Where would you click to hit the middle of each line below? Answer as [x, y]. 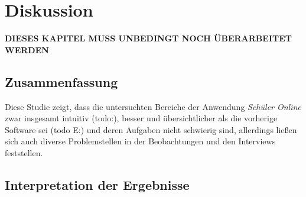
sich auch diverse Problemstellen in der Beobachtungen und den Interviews [140, 141]
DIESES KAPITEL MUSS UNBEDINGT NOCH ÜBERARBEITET [148, 38]
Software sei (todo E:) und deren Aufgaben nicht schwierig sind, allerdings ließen [151, 129]
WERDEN [27, 49]
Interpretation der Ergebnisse [97, 184]
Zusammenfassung [61, 81]
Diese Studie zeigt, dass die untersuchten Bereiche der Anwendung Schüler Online [153, 106]
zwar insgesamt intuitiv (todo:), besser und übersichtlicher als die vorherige [141, 118]
